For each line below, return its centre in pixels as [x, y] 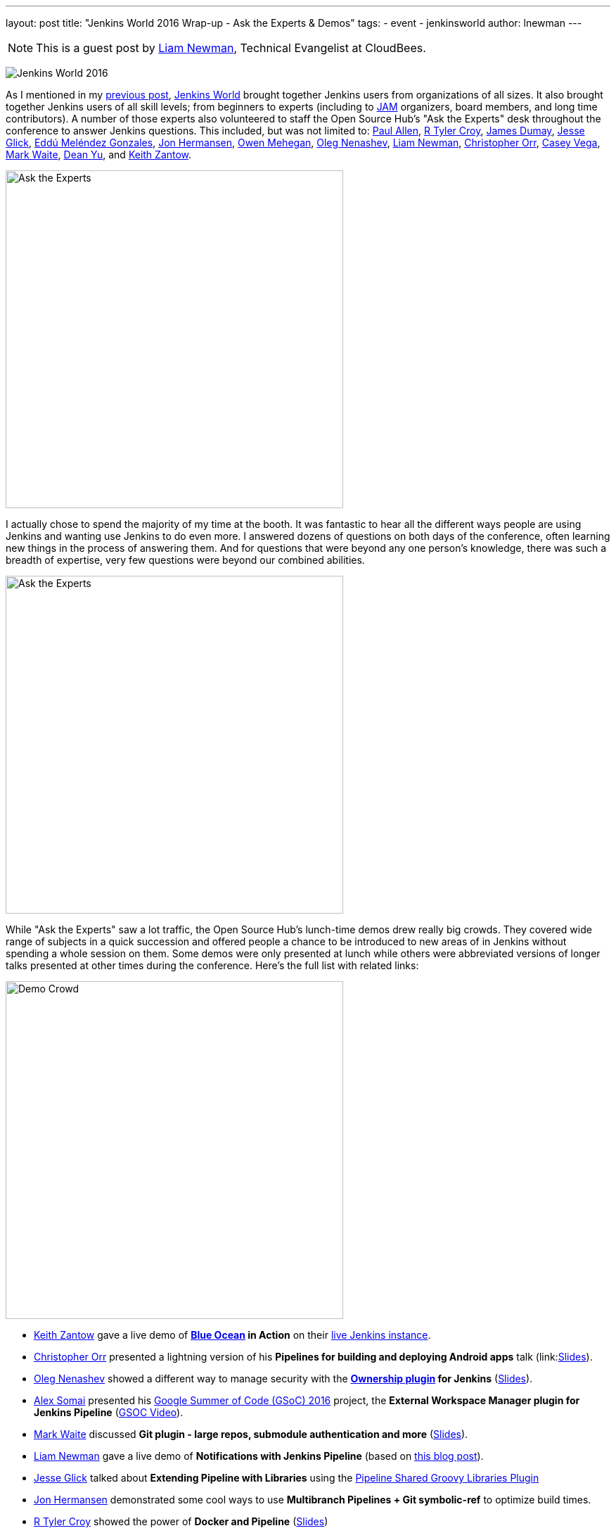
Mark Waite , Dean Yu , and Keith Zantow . [99, 154]
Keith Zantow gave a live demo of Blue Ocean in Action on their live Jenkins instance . [232, 1335]
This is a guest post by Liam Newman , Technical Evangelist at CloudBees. [231, 48]
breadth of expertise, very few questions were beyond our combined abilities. [185, 560]
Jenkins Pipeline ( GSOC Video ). [109, 1412]
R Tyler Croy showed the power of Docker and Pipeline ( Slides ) [181, 1521]
